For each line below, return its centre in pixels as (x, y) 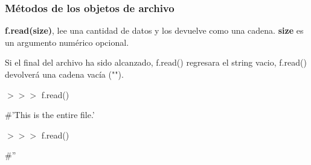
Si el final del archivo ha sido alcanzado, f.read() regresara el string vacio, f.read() (156, 62)
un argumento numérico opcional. (67, 42)
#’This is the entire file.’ (50, 115)
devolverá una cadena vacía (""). (64, 74)
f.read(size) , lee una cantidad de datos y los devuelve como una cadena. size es (154, 30)
